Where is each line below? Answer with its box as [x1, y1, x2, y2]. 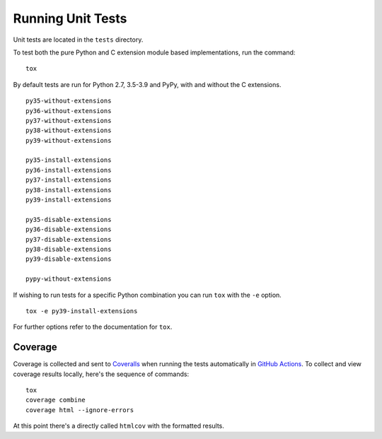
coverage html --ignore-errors [25, 406, 134, 414]
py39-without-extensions [25, 136, 112, 144]
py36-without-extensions [25, 107, 112, 115]
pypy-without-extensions [25, 275, 112, 283]
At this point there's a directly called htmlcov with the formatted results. [13, 421, 224, 431]
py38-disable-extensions [25, 245, 112, 253]
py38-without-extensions [25, 127, 112, 134]
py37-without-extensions [25, 117, 112, 124]
